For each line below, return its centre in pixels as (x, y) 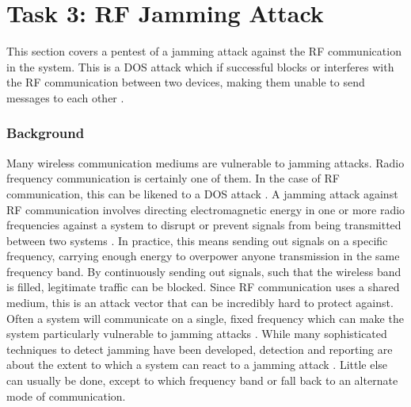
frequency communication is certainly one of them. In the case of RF (173, 178)
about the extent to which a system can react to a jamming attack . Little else (197, 365)
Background (46, 133)
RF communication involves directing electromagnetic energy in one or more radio (206, 209)
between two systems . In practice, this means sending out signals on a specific (197, 240)
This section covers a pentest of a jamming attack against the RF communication (204, 51)
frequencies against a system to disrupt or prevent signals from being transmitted (204, 225)
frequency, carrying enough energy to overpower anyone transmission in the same (203, 256)
